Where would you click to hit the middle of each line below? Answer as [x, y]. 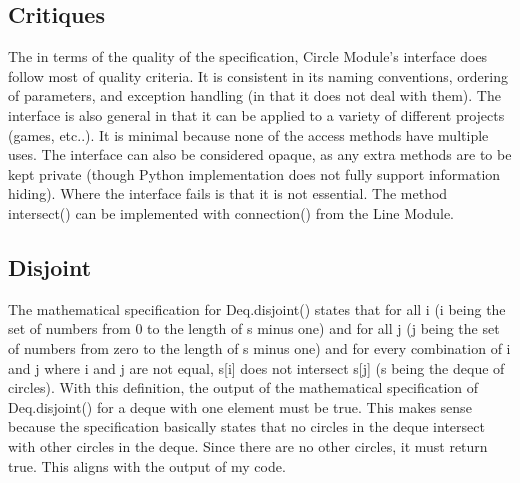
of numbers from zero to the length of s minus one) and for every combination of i [259, 347]
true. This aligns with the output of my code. [147, 465]
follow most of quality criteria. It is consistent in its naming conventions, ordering [258, 75]
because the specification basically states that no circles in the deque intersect [246, 426]
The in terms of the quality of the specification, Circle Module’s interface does [248, 56]
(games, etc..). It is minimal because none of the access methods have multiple [248, 134]
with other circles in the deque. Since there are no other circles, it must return [248, 445]
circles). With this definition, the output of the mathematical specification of [243, 387]
